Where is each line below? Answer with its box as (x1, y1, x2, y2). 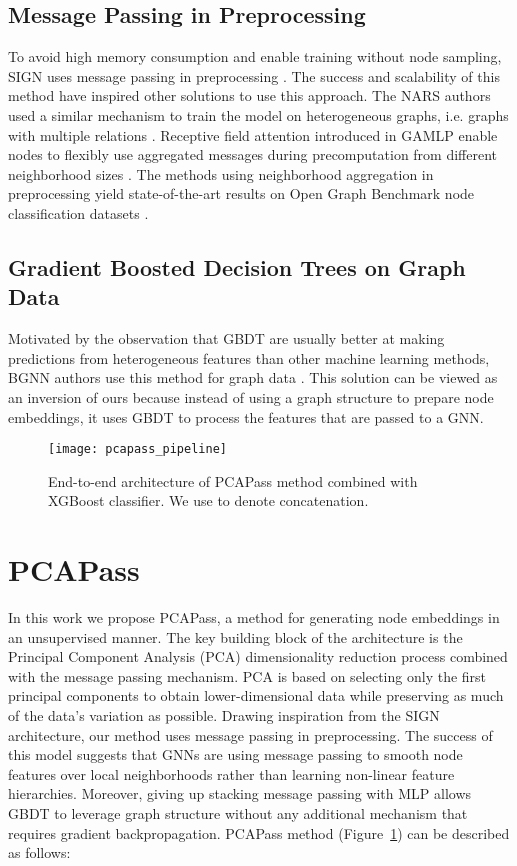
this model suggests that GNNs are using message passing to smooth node (8, 744, 463, 765)
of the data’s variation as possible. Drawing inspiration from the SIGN (8, 705, 440, 726)
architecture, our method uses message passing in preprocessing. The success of (8, 724, 493, 745)
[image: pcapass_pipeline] (48, 442, 227, 457)
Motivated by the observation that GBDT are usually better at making (8, 328, 445, 349)
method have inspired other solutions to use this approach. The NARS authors (8, 85, 491, 106)
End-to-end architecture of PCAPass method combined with (48, 470, 418, 491)
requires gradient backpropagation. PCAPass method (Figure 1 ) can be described (8, 822, 510, 843)
